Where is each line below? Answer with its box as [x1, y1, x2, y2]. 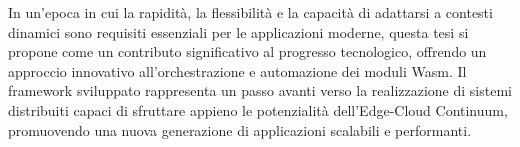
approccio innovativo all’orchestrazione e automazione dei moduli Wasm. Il [8, 60, 467, 81]
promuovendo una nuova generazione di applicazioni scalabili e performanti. [8, 119, 472, 140]
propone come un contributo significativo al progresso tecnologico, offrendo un [8, 41, 487, 62]
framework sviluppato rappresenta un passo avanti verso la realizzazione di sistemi [8, 80, 512, 101]
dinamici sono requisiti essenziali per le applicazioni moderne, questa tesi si [8, 21, 469, 42]
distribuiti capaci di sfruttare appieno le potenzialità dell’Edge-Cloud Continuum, [8, 99, 508, 120]
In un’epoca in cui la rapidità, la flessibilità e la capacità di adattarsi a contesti [8, 2, 493, 22]
